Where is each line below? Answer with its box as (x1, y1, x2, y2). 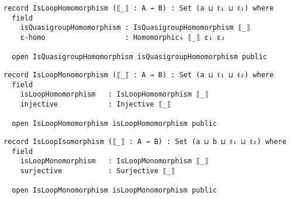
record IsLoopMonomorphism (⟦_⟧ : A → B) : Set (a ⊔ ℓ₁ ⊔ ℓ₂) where (4, 70, 274, 79)
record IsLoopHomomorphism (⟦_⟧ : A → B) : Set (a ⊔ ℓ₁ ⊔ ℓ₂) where (4, 4, 274, 12)
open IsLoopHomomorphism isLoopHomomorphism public (12, 119, 217, 128)
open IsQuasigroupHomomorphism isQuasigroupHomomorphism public (12, 53, 268, 61)
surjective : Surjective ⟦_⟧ (20, 166, 175, 175)
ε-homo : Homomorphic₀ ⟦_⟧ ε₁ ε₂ (20, 33, 226, 42)
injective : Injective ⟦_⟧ (20, 99, 171, 108)
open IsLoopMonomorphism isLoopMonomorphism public (12, 186, 217, 195)
